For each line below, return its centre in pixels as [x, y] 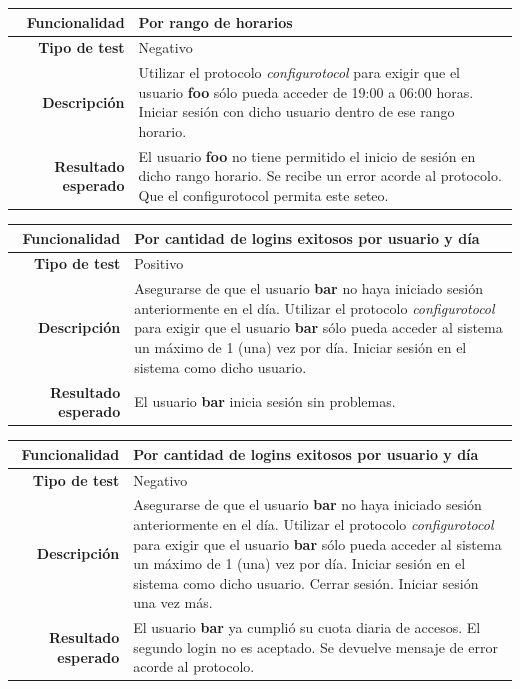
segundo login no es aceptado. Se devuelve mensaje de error [315, 646]
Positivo [159, 263]
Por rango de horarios [215, 21]
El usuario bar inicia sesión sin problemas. [265, 401]
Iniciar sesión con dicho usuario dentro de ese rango [296, 111]
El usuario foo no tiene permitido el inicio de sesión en [307, 155]
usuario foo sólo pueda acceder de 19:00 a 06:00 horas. [306, 91]
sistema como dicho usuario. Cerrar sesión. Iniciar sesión [306, 582]
